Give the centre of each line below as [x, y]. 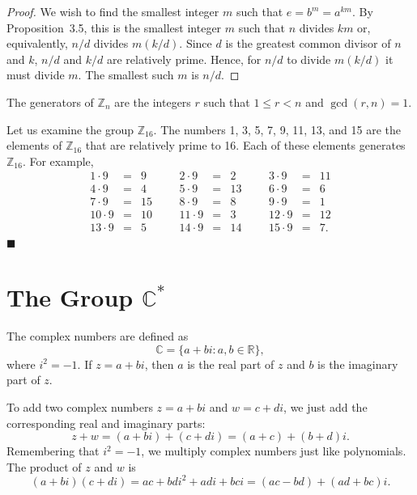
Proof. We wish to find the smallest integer [113, 11]
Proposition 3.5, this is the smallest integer [114, 27]
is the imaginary [358, 364]
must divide [36, 75]
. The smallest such [126, 75]
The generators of [50, 102]
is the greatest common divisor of [308, 43]
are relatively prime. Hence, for [184, 59]
